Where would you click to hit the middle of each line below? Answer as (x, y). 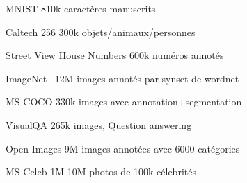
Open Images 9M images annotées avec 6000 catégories (123, 148)
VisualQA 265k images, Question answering (99, 124)
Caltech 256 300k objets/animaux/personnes (101, 32)
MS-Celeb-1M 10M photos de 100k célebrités (101, 172)
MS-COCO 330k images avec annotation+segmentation (124, 102)
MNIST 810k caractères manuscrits (81, 8)
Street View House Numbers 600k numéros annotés (115, 55)
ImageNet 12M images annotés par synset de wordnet (122, 78)
